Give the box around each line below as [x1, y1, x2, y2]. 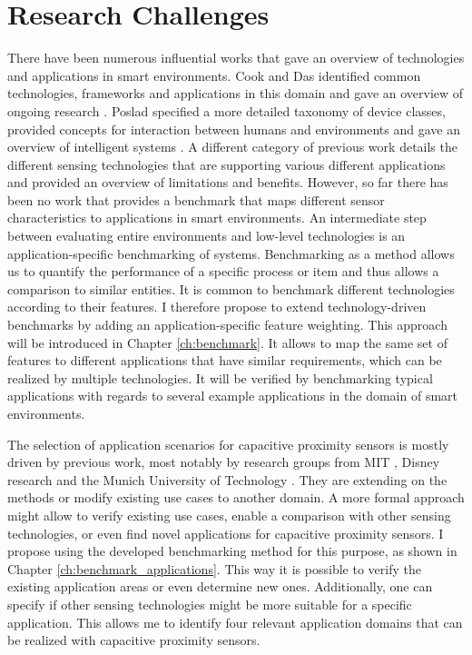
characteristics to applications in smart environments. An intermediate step [7, 208, 427, 227]
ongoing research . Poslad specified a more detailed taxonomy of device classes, [7, 101, 446, 120]
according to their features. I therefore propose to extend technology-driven [7, 297, 427, 316]
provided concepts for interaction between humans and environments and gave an [7, 119, 460, 138]
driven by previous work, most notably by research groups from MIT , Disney [7, 452, 440, 471]
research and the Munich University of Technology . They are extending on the [7, 470, 447, 489]
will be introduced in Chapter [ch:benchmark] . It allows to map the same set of [7, 332, 447, 352]
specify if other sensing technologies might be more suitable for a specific [7, 594, 412, 613]
